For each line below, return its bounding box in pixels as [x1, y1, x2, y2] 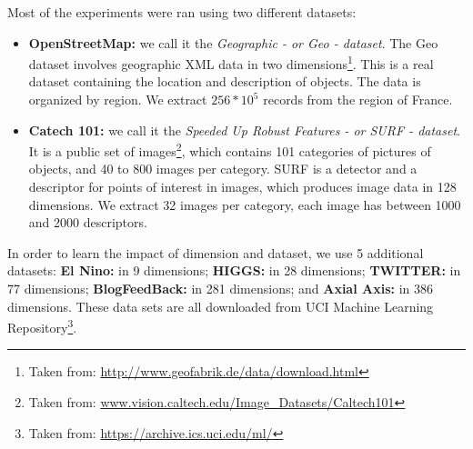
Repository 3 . [7, 315, 77, 336]
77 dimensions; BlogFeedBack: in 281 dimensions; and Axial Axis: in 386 [7, 279, 433, 298]
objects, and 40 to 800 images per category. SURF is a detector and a [28, 159, 418, 178]
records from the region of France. [263, 90, 453, 109]
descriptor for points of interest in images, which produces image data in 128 [28, 177, 457, 196]
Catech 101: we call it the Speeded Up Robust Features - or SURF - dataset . [28, 120, 460, 139]
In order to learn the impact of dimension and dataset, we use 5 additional [7, 243, 424, 262]
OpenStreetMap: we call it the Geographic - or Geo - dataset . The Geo [28, 33, 438, 52]
